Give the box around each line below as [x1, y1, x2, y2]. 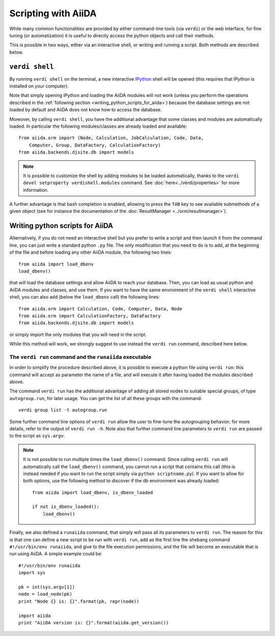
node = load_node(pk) [18, 591, 72, 597]
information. [23, 187, 49, 193]
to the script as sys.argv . [9, 433, 65, 439]
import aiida [18, 613, 51, 619]
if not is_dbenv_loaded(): [32, 504, 99, 510]
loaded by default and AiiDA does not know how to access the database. [9, 107, 162, 113]
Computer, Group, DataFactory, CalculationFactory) [29, 142, 161, 148]
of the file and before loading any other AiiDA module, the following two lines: [9, 249, 172, 255]
